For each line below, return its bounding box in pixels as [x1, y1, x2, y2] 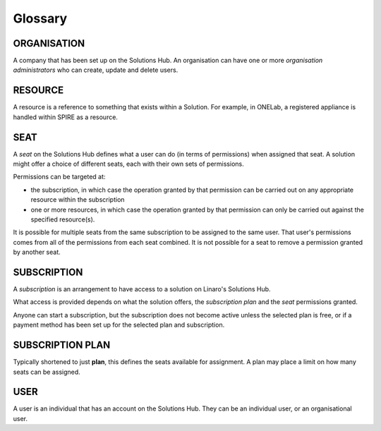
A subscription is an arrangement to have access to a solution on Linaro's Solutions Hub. [13, 285, 271, 293]
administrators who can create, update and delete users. [13, 66, 179, 74]
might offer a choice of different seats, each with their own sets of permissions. [13, 159, 244, 169]
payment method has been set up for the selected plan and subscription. [13, 321, 225, 329]
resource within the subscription [30, 195, 125, 204]
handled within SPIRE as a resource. [13, 113, 118, 121]
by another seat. [13, 248, 61, 257]
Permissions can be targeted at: [13, 173, 106, 181]
